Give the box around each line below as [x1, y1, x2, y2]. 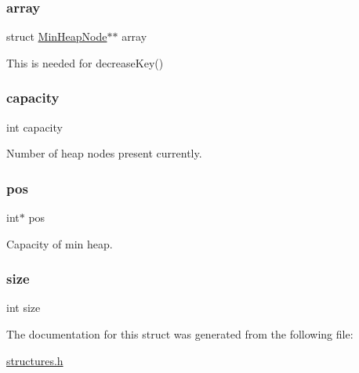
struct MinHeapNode [6, 28, 107, 45]
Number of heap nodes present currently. [6, 145, 202, 161]
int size [6, 299, 41, 316]
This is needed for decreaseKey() [6, 54, 164, 71]
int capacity [6, 118, 63, 135]
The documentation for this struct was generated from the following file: [6, 326, 354, 342]
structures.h [6, 352, 63, 368]
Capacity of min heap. [6, 235, 113, 252]
